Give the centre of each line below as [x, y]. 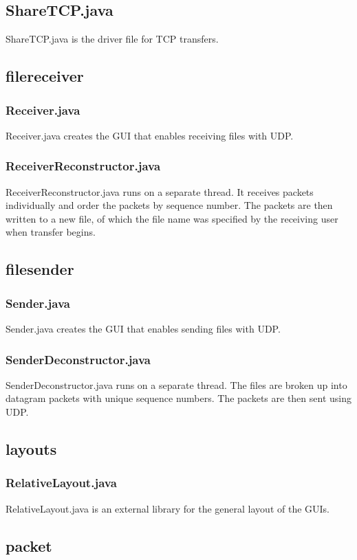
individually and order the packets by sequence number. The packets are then [169, 205]
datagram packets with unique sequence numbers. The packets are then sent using [178, 398]
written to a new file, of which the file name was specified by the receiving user [172, 218]
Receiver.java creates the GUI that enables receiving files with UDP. [150, 135]
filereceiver [45, 76]
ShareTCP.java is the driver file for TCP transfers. [112, 39]
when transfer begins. [51, 232]
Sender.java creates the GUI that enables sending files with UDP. [143, 328]
